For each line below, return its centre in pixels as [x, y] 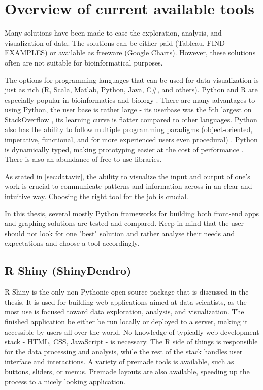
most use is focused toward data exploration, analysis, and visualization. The [124, 312]
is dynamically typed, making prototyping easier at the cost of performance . [124, 149]
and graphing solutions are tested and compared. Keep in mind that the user [124, 223]
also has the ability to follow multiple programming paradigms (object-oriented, [129, 129]
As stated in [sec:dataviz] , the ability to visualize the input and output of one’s [127, 176]
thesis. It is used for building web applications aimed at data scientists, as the [126, 301]
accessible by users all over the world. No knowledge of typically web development [132, 331]
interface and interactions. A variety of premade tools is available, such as [119, 361]
